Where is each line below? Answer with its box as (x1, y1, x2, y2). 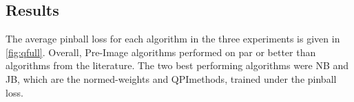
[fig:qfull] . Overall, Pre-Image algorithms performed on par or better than (6, 44, 316, 59)
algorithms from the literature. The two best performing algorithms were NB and (6, 58, 349, 73)
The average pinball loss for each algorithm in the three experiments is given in (6, 31, 340, 46)
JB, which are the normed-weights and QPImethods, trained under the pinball (6, 71, 337, 86)
